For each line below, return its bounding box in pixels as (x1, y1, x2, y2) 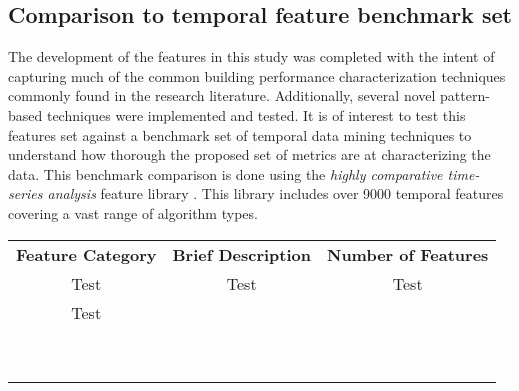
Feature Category (16, 242, 157, 266)
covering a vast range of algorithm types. (8, 202, 258, 223)
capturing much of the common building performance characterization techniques (8, 65, 506, 86)
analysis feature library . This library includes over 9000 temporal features (47, 183, 504, 204)
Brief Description (172, 242, 311, 266)
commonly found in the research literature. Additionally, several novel (8, 85, 436, 106)
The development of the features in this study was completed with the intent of (8, 46, 495, 67)
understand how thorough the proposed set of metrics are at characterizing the (8, 144, 491, 165)
